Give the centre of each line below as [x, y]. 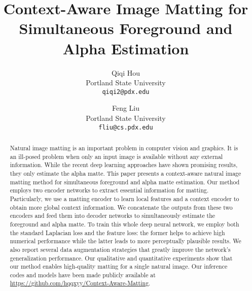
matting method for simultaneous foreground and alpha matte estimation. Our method [125, 182]
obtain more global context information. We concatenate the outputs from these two [121, 207]
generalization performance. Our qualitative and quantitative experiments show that [121, 258]
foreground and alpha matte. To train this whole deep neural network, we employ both [124, 224]
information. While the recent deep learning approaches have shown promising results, [124, 165]
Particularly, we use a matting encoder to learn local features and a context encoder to [124, 198]
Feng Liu [126, 108]
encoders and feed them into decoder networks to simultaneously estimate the [113, 216]
